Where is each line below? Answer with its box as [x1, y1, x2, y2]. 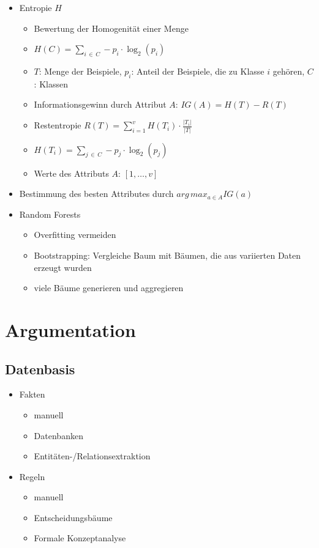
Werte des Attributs [34, 166, 109, 179]
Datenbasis [5, 359, 75, 378]
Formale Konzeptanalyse [34, 531, 126, 544]
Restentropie [34, 119, 81, 131]
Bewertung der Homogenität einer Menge [34, 21, 189, 34]
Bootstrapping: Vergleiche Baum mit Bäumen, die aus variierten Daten [34, 248, 301, 261]
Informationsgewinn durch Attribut [34, 98, 167, 111]
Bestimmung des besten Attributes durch [19, 187, 174, 200]
